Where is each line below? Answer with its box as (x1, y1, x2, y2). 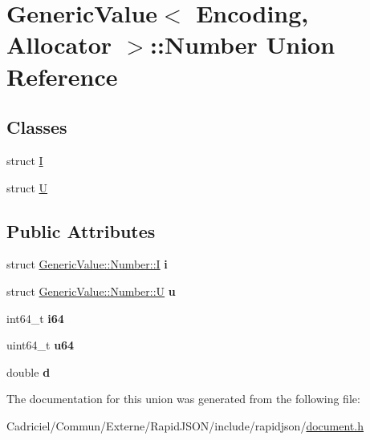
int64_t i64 (6, 309, 64, 326)
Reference (6, 59, 118, 92)
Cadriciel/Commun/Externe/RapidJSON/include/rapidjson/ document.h (6, 417, 364, 434)
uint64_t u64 (6, 337, 75, 353)
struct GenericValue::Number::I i (6, 256, 168, 272)
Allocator (6, 28, 112, 61)
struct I (6, 151, 43, 168)
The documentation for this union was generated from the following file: (6, 390, 360, 407)
